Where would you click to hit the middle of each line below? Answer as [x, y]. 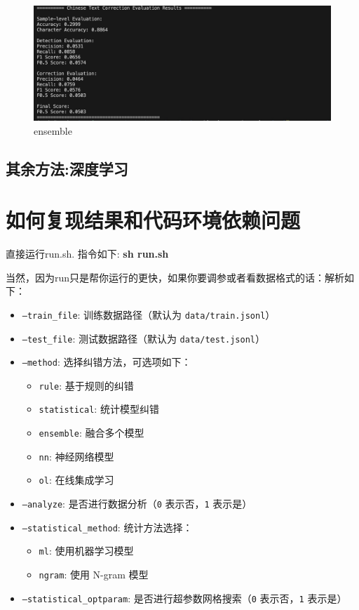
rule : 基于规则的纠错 [86, 385]
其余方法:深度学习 [67, 168]
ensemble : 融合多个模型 [92, 433]
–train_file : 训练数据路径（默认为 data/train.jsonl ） [149, 314]
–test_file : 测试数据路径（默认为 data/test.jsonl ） [143, 338]
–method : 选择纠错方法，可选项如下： [107, 362]
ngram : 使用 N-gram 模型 [94, 575]
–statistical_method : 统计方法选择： [107, 527]
